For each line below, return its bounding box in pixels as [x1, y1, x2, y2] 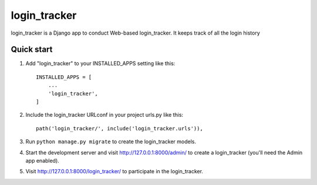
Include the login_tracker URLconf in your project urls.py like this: [25, 112, 184, 119]
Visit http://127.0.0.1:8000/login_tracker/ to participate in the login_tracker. [25, 168, 204, 175]
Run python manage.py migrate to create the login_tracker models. [25, 138, 197, 145]
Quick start [11, 45, 53, 55]
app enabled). [25, 157, 60, 164]
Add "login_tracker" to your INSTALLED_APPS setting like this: [25, 60, 176, 67]
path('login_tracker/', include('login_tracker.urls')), [36, 125, 204, 132]
